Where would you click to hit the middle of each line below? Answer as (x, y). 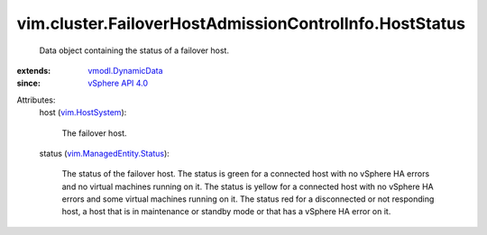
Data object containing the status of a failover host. (134, 50)
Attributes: (36, 100)
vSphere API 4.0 (118, 83)
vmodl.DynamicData (125, 70)
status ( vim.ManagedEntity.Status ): (105, 153)
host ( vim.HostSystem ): (83, 113)
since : (28, 83)
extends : (34, 70)
